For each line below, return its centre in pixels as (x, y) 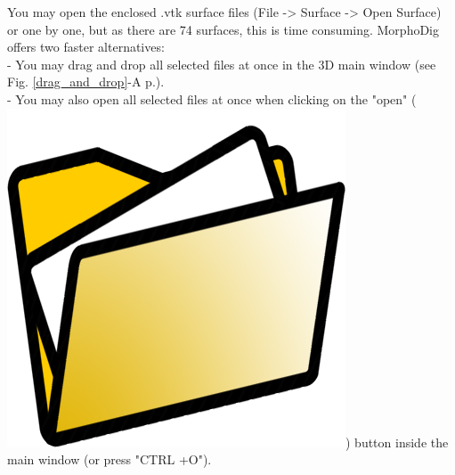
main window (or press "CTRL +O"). (110, 459)
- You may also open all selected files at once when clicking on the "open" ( (212, 98)
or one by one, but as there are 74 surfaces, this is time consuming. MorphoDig (223, 29)
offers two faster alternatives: (86, 47)
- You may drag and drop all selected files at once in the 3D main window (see (222, 64)
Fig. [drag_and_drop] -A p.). (86, 82)
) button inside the (397, 442)
